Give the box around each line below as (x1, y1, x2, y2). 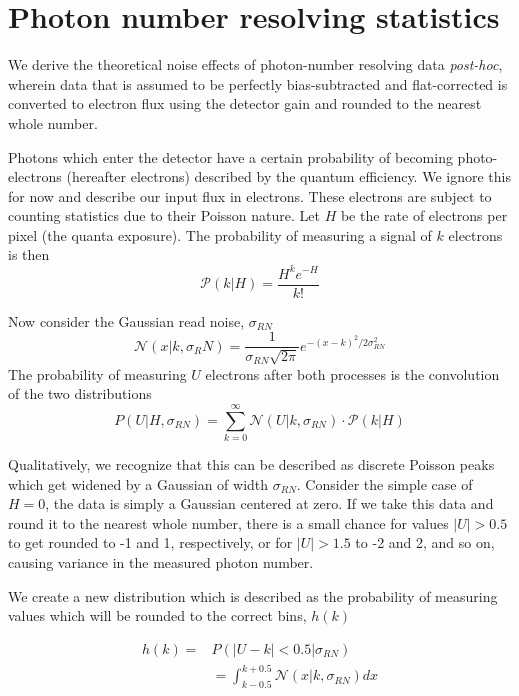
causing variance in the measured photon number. (8, 551, 314, 572)
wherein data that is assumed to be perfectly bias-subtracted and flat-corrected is (8, 73, 508, 94)
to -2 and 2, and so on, (355, 532, 495, 553)
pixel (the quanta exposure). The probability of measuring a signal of (8, 224, 432, 245)
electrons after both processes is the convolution (205, 363, 500, 384)
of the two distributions (8, 383, 152, 404)
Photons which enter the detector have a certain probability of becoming (8, 146, 453, 167)
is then (8, 244, 50, 265)
